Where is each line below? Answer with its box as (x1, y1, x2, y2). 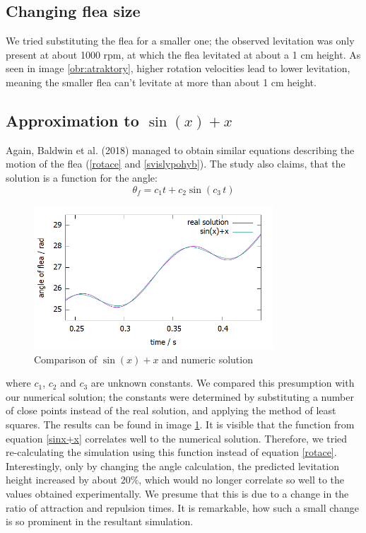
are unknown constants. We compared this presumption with (90, 375, 355, 390)
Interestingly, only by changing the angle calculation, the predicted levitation (6, 458, 339, 473)
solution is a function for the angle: (6, 170, 158, 184)
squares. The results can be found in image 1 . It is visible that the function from (6, 417, 355, 432)
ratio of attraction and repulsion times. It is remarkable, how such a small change (6, 500, 359, 515)
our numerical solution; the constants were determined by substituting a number (6, 389, 354, 404)
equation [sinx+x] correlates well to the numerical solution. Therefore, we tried (6, 430, 348, 445)
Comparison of (34, 351, 98, 366)
